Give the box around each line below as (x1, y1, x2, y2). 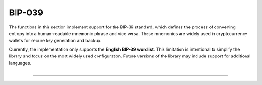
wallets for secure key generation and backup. (9, 38, 102, 43)
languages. (9, 60, 32, 66)
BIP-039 (9, 7, 44, 18)
